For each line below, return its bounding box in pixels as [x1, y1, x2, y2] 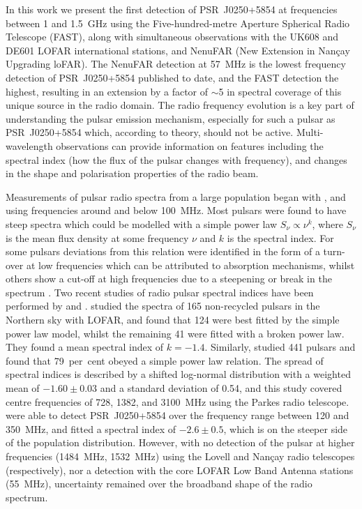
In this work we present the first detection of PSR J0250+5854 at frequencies [6, 2, 338, 16]
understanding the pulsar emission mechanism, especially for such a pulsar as [6, 111, 335, 126]
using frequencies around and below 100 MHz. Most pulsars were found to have [6, 203, 347, 218]
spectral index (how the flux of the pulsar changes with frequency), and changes [6, 152, 347, 167]
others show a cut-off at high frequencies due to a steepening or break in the [6, 271, 332, 286]
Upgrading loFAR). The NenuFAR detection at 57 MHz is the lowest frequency [6, 56, 346, 71]
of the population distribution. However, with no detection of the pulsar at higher [6, 435, 355, 450]
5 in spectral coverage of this [218, 84, 342, 98]
